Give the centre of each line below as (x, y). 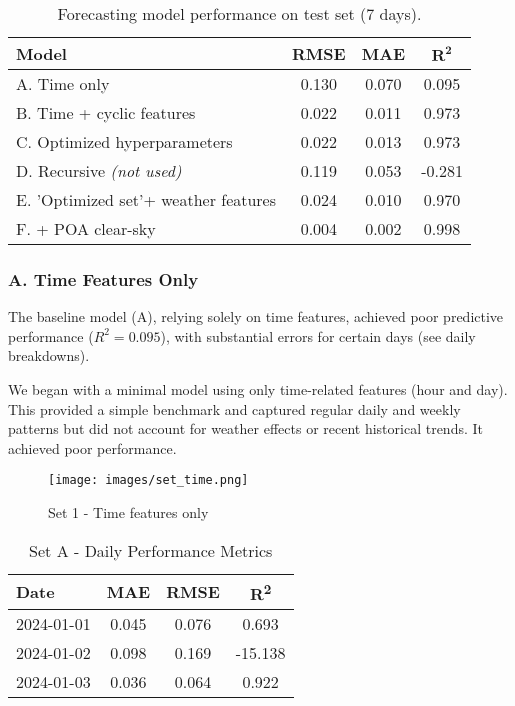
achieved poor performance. (92, 447)
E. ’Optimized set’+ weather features (146, 199)
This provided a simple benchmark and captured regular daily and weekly (234, 408)
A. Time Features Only (103, 278)
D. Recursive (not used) (99, 170)
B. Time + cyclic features (106, 112)
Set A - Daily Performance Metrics (151, 550)
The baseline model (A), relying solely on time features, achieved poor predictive (256, 316)
